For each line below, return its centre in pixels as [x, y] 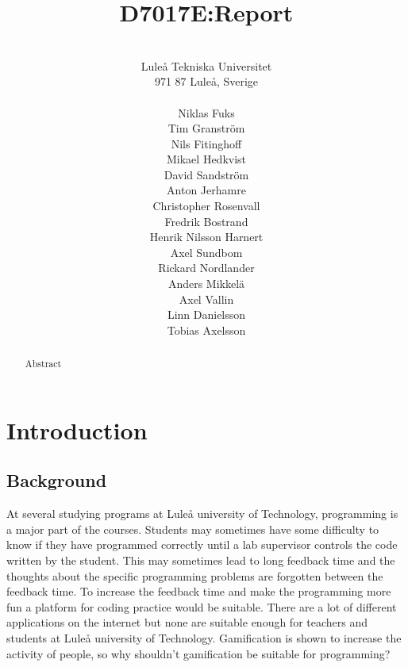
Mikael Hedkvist [206, 159]
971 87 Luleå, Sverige [206, 81]
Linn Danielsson [206, 314]
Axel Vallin [206, 299]
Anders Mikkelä [206, 284]
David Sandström [206, 174]
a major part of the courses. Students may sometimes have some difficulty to [193, 529]
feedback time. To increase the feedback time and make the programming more [199, 591]
